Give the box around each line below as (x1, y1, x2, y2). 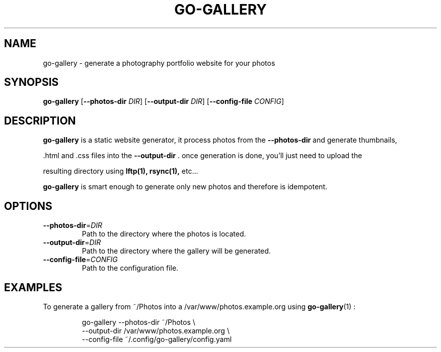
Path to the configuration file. (82, 264, 179, 273)
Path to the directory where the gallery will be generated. (82, 247, 271, 256)
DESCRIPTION (4, 114, 76, 127)
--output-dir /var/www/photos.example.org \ (82, 326, 230, 335)
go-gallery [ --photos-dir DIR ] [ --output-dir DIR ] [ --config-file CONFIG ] (43, 97, 284, 106)
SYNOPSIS (4, 76, 59, 89)
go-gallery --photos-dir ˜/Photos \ (82, 317, 195, 326)
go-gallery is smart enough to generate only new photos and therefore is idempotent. (43, 182, 327, 191)
